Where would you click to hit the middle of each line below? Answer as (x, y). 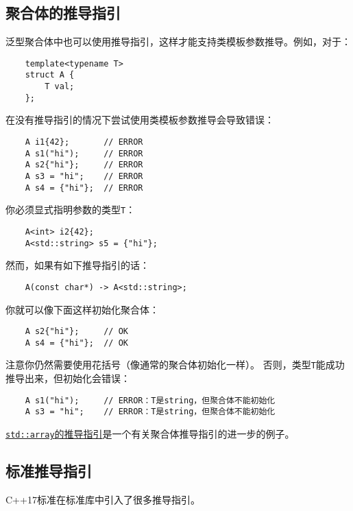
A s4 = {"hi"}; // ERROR (84, 188)
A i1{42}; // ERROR (84, 142)
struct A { (50, 75)
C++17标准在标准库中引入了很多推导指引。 (103, 499)
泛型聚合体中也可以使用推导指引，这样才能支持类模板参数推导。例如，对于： (178, 41)
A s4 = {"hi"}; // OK (76, 343)
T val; (60, 87)
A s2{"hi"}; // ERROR (84, 165)
